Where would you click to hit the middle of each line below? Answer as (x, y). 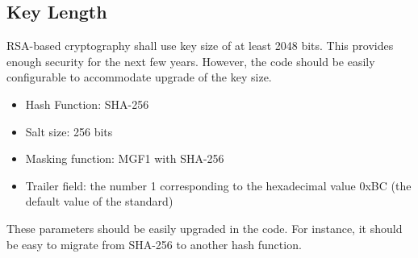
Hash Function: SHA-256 (87, 104)
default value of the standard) (99, 201)
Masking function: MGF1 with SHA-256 (125, 158)
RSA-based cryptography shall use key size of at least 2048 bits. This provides (200, 46)
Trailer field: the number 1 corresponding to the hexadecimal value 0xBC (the (218, 185)
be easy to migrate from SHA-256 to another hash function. (154, 244)
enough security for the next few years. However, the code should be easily (191, 61)
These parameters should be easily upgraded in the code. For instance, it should (205, 228)
